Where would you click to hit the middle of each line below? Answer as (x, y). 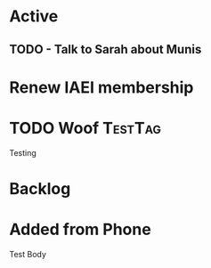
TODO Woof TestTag (85, 128)
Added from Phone (80, 230)
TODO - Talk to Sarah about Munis (105, 49)
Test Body (28, 254)
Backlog (40, 188)
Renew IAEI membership (101, 87)
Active (34, 16)
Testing (23, 152)
